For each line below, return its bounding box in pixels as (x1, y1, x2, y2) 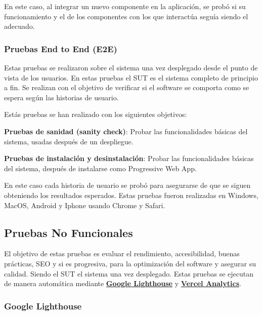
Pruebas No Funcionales (4, 224, 133, 240)
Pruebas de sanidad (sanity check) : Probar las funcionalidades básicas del (4, 126, 248, 136)
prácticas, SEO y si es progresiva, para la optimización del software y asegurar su (4, 258, 256, 268)
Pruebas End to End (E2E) (4, 42, 117, 55)
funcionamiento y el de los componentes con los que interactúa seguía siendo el (4, 11, 248, 21)
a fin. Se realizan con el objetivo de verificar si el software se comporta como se (4, 82, 249, 93)
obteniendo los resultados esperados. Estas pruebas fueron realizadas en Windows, (4, 189, 258, 200)
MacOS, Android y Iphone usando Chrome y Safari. (4, 200, 165, 210)
